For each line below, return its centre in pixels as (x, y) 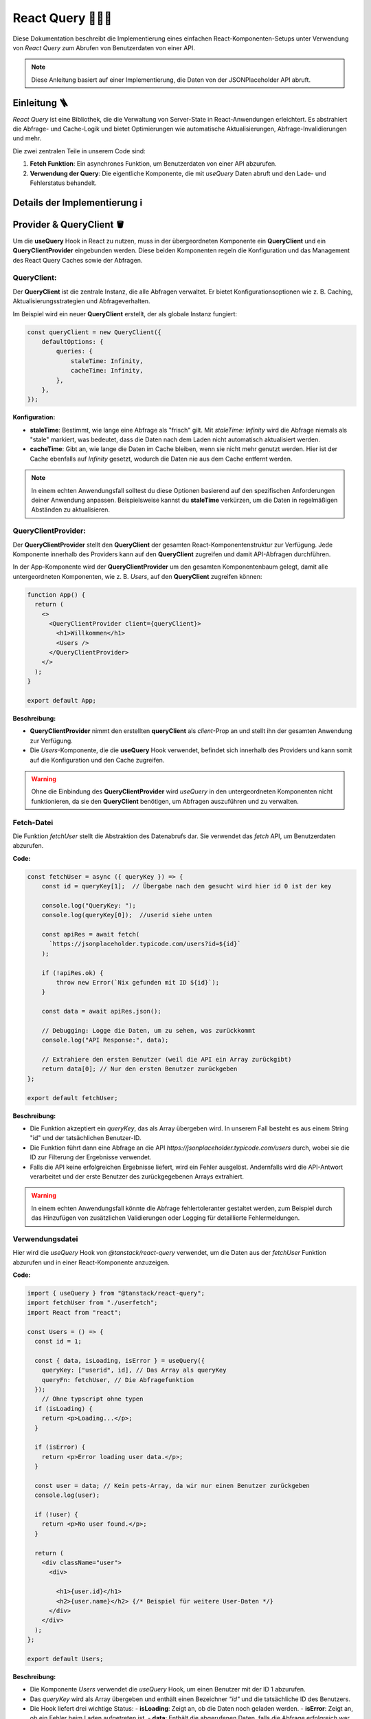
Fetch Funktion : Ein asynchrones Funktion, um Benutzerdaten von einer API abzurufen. (154, 164)
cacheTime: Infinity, (107, 371)
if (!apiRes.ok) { (72, 973)
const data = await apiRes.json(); (101, 1011)
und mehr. (27, 138)
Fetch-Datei (33, 822)
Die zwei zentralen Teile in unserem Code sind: (79, 151)
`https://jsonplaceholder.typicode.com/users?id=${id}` (145, 944)
